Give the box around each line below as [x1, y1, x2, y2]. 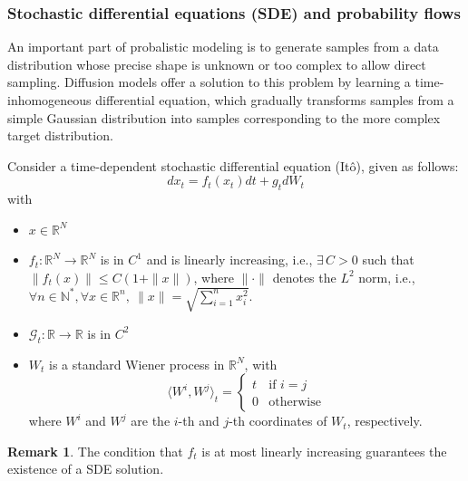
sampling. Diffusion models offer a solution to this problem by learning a [7, 72, 411, 91]
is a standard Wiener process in [49, 354, 225, 373]
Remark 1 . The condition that [7, 441, 183, 460]
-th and [178, 411, 219, 430]
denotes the [272, 267, 336, 286]
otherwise [268, 396, 321, 409]
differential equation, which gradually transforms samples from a [95, 91, 454, 109]
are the [131, 411, 171, 430]
